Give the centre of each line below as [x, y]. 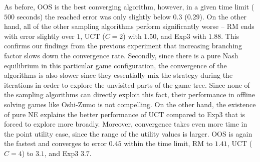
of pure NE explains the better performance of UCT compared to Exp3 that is [125, 114]
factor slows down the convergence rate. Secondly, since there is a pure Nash [121, 55]
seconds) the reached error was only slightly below [94, 16]
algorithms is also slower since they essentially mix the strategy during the [118, 75]
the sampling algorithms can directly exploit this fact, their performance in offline [129, 94]
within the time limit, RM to [168, 143]
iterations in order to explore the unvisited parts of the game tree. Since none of [127, 84]
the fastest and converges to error [55, 143]
